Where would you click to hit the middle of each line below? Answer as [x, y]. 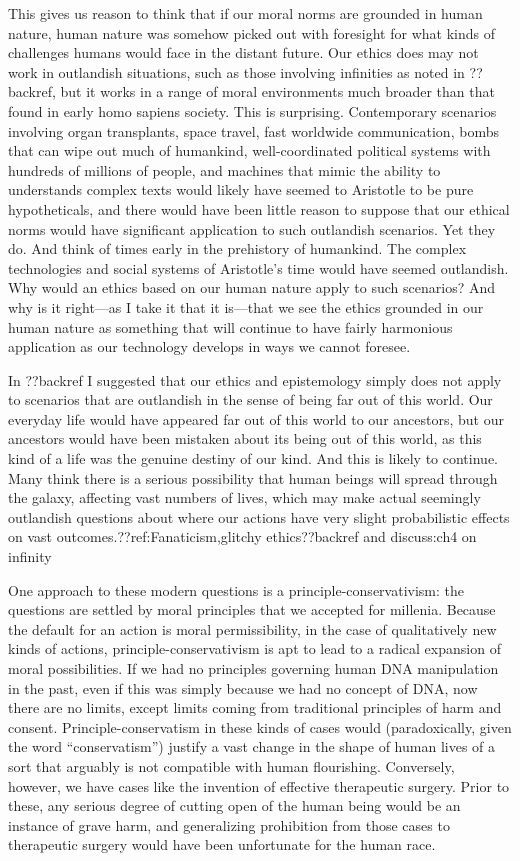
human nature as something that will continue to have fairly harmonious [230, 326]
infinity [30, 556]
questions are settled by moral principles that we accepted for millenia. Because [252, 609]
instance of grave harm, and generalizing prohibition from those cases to [229, 824]
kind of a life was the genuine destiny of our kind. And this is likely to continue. [253, 458]
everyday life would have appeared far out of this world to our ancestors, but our [256, 418]
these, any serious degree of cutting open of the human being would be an [234, 805]
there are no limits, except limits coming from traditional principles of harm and [255, 707]
